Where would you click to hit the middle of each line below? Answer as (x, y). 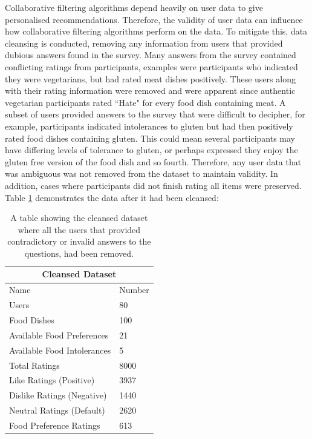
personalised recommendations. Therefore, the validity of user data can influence (154, 19)
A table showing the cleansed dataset (79, 218)
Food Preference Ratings (55, 425)
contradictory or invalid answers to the (79, 241)
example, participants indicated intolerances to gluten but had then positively (149, 126)
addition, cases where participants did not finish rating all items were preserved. (153, 185)
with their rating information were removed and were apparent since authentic (150, 91)
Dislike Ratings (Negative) (58, 395)
